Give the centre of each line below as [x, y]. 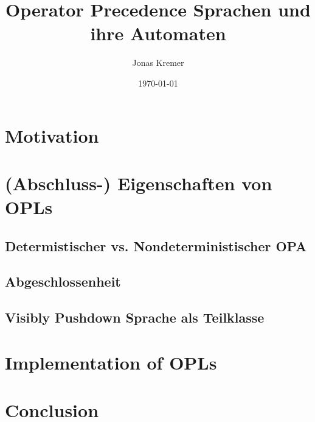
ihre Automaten [158, 33]
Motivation [52, 135]
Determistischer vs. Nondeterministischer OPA [156, 245]
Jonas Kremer [158, 63]
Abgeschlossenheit [63, 281]
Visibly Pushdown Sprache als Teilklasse [135, 317]
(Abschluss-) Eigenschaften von [139, 183]
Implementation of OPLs [111, 362]
